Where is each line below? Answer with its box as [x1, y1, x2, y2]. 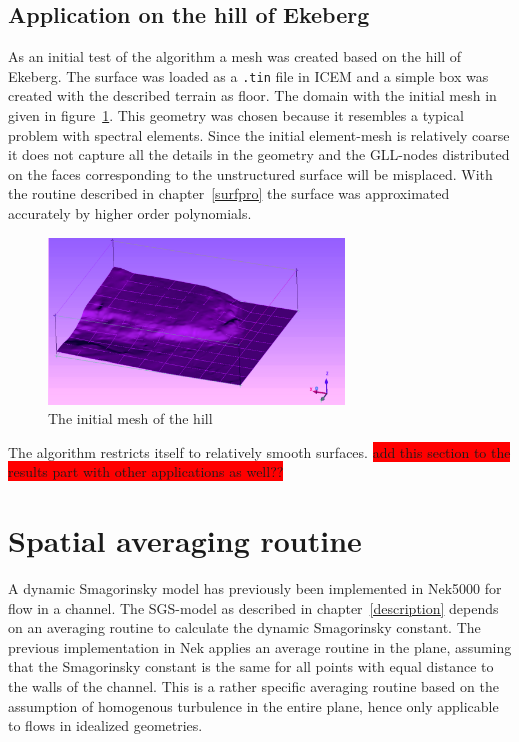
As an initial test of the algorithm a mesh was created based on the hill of [8, 46, 462, 67]
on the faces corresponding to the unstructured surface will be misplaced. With [8, 163, 493, 184]
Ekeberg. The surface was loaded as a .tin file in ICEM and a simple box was [8, 65, 489, 86]
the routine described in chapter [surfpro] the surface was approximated [8, 183, 450, 204]
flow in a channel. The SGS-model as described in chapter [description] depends [8, 597, 499, 618]
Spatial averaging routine [8, 520, 362, 561]
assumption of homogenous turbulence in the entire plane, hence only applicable [8, 695, 499, 716]
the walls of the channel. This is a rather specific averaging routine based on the [8, 676, 499, 697]
